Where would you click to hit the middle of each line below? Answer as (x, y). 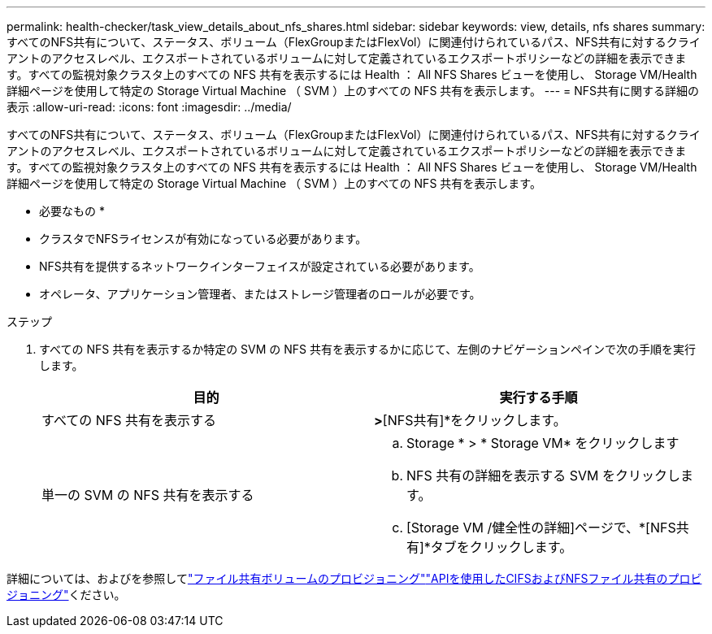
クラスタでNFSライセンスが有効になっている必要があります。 (203, 239)
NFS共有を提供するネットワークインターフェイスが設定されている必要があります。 (260, 266)
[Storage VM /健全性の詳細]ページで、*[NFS (541, 528)
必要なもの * (72, 211)
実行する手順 (538, 397)
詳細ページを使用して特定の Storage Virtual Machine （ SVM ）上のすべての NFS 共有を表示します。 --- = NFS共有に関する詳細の (353, 91)
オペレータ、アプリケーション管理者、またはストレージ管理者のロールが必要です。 (260, 294)
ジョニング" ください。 (66, 595)
